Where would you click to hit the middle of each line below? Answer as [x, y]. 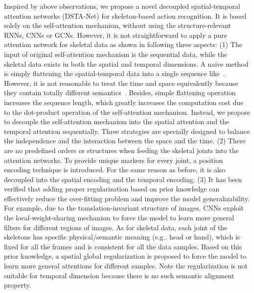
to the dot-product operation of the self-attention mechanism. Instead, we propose [127, 112]
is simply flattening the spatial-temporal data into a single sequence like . [115, 73]
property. [18, 285]
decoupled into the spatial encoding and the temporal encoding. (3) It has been [123, 179]
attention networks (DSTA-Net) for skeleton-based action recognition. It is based [125, 15]
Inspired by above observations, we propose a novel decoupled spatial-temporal [122, 6]
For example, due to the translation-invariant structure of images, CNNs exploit [124, 208]
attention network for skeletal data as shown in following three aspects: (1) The [123, 44]
